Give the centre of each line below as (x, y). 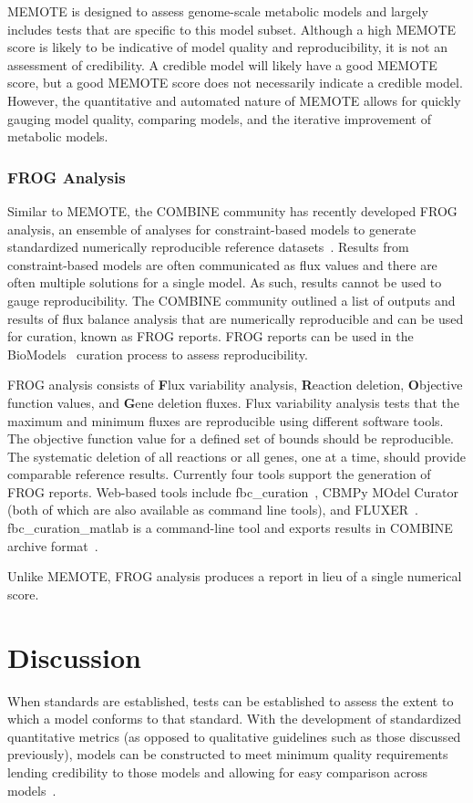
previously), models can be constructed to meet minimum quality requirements (228, 754)
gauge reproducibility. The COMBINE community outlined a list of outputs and (231, 300)
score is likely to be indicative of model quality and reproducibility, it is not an (227, 47)
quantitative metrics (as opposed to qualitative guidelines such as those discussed (234, 736)
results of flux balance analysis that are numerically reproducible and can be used (236, 318)
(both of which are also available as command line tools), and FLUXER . (213, 510)
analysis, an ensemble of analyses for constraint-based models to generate (212, 229)
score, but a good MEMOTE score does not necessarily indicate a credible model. (235, 83)
